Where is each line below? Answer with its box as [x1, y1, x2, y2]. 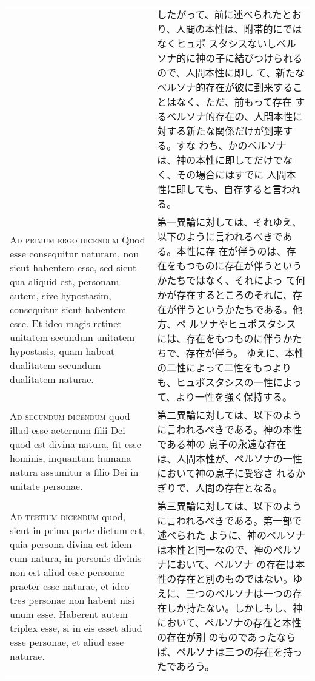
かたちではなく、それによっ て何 [157, 273, 305, 287]
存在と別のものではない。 [176, 572, 293, 586]
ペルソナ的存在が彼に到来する [157, 80, 293, 94]
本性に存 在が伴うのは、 [176, 244, 287, 258]
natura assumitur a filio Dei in [10, 465, 139, 479]
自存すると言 [224, 182, 282, 196]
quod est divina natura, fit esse [10, 437, 141, 451]
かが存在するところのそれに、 [157, 288, 293, 302]
